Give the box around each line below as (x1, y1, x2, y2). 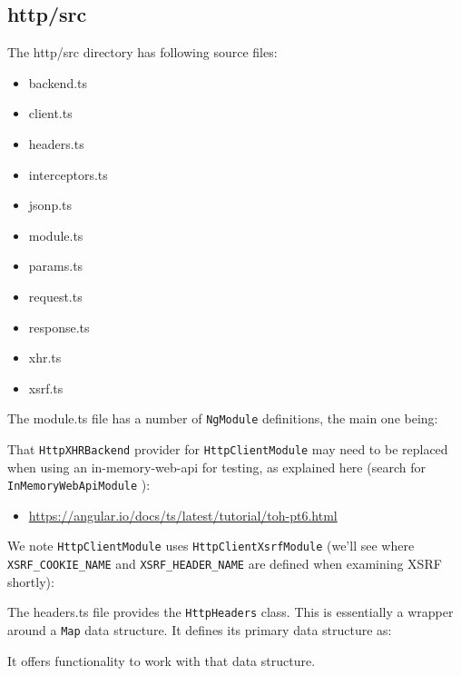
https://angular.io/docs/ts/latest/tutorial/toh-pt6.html (28, 505, 338, 524)
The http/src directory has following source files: (7, 43, 278, 62)
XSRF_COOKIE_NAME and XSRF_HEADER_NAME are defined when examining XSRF (7, 554, 442, 573)
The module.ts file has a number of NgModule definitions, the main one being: (7, 409, 438, 428)
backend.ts (28, 73, 88, 92)
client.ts (28, 104, 73, 123)
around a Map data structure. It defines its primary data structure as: (7, 621, 392, 640)
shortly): (7, 572, 54, 591)
